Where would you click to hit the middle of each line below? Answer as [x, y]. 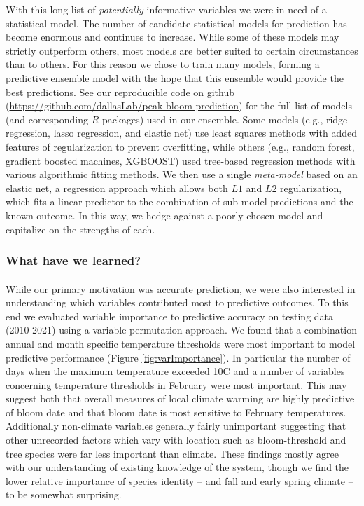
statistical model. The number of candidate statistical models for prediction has [176, 23]
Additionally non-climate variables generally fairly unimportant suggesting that [176, 426]
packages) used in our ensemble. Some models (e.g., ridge [225, 119]
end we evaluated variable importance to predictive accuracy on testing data [170, 316]
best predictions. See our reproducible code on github [120, 91]
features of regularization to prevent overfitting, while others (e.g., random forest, [180, 146]
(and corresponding [47, 119]
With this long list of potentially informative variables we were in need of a [166, 9]
